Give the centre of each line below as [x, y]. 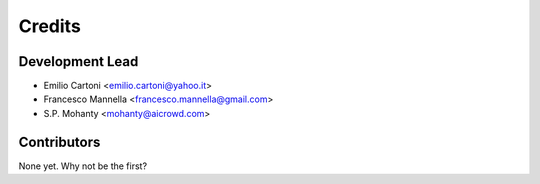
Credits [50, 26]
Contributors [59, 141]
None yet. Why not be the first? [83, 166]
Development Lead [78, 61]
